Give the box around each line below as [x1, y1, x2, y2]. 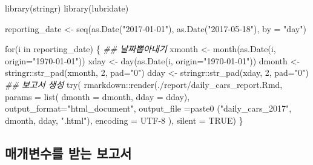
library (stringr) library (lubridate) [5, 2, 129, 14]
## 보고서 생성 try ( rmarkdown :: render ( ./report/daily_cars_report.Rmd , [5, 78, 283, 90]
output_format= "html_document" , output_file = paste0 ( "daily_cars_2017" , [5, 102, 292, 115]
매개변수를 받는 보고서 [5, 143, 132, 162]
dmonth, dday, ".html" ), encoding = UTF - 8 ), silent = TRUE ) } [5, 113, 243, 126]
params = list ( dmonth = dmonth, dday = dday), [5, 90, 190, 103]
